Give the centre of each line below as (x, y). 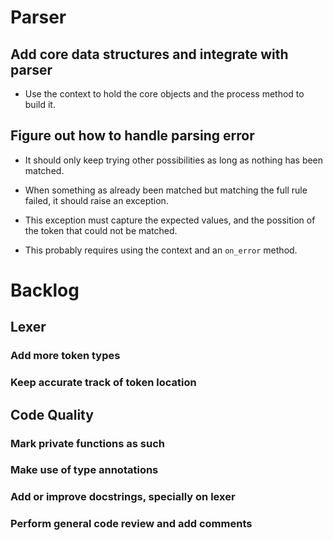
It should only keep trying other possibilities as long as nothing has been (174, 160)
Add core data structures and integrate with (149, 54)
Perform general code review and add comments (131, 524)
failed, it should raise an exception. (96, 200)
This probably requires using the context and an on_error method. (161, 250)
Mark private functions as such (87, 443)
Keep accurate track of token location (103, 383)
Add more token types (65, 356)
